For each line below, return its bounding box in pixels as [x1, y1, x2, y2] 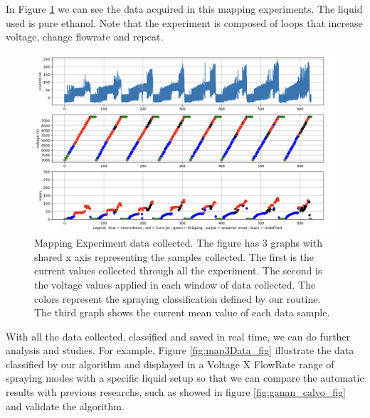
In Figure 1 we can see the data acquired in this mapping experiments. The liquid [6, 1, 363, 16]
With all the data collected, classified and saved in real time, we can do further [6, 328, 351, 343]
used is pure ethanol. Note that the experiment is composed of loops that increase [6, 15, 363, 30]
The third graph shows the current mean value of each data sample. [34, 305, 330, 320]
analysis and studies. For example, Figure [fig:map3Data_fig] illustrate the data [6, 343, 354, 358]
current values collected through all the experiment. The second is [34, 263, 322, 278]
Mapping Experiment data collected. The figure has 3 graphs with [34, 235, 322, 250]
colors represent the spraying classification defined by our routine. [34, 291, 321, 306]
